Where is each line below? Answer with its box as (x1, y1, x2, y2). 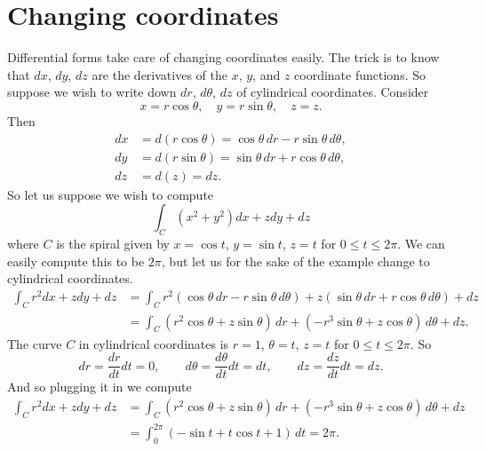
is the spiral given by (56, 233, 170, 252)
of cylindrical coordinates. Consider (236, 83, 429, 101)
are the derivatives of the (92, 65, 227, 83)
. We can (397, 233, 445, 252)
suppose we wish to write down (7, 83, 177, 101)
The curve (7, 334, 62, 352)
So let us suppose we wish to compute (7, 185, 214, 203)
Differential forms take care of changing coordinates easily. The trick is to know (7, 48, 440, 67)
